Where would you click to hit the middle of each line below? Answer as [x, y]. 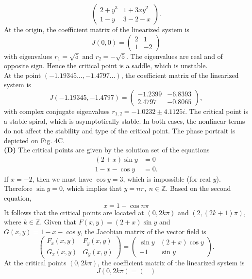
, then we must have [62, 178]
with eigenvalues [28, 56]
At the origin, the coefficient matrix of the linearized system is [97, 29]
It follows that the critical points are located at [74, 212]
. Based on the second [198, 188]
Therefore [18, 188]
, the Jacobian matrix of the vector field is [143, 231]
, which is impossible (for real [167, 178]
